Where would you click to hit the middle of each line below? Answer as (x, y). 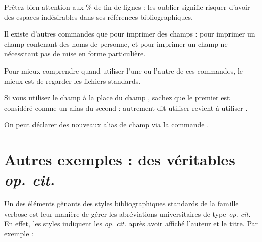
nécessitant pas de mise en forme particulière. (75, 54)
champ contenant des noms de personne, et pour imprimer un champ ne (116, 43)
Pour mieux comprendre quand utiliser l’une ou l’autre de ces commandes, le (124, 70)
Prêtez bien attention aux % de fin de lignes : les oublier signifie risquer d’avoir (127, 7)
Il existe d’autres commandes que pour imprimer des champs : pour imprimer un (130, 34)
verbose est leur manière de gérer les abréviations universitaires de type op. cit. (127, 213)
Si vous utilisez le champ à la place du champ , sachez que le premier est (117, 98)
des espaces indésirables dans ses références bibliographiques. (99, 16)
